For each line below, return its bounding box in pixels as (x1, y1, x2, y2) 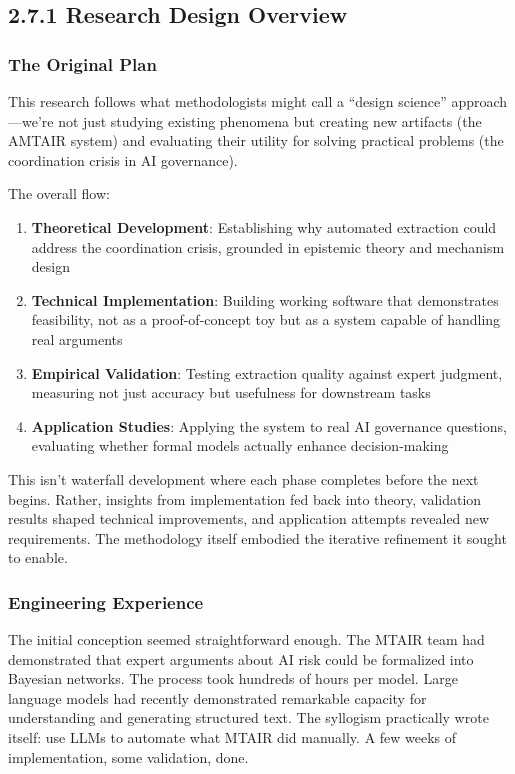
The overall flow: (8, 183, 110, 204)
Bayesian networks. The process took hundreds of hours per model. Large (8, 668, 458, 689)
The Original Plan (8, 51, 157, 76)
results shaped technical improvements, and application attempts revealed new (8, 508, 490, 529)
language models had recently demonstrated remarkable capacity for (8, 687, 427, 708)
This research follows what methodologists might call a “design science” (8, 91, 447, 111)
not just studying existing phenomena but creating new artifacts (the (58, 110, 482, 131)
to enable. (8, 547, 68, 568)
